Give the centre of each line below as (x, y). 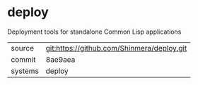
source (22, 48)
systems (25, 71)
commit (23, 59)
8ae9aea (60, 59)
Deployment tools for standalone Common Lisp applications (94, 32)
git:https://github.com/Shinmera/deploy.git (116, 48)
